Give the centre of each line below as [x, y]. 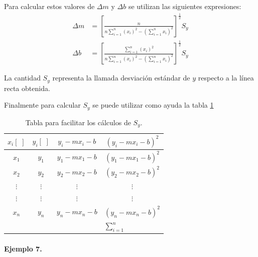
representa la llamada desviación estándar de [121, 78]
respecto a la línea [226, 78]
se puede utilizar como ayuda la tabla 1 [153, 105]
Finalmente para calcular [42, 105]
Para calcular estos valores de [49, 6]
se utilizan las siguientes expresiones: [185, 6]
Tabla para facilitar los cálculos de [78, 122]
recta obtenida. [27, 88]
